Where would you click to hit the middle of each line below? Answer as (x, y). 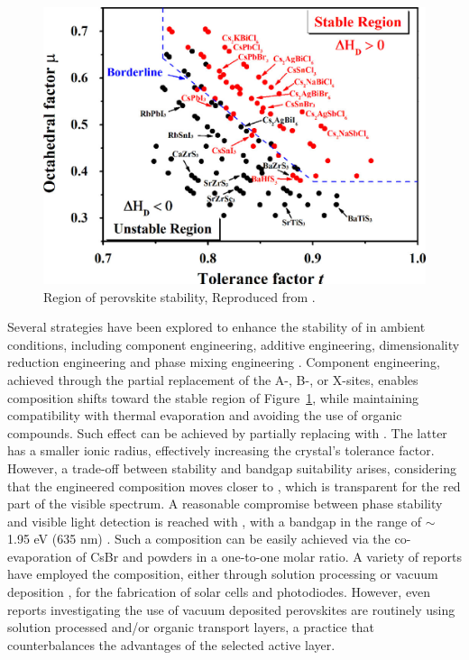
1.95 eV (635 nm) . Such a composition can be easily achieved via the (199, 539)
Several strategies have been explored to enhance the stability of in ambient (216, 327)
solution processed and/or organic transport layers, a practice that (191, 627)
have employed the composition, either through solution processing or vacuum (223, 574)
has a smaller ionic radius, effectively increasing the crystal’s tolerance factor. (221, 450)
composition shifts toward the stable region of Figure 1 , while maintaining (213, 397)
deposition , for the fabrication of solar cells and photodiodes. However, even (219, 592)
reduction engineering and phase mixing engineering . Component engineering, (224, 362)
